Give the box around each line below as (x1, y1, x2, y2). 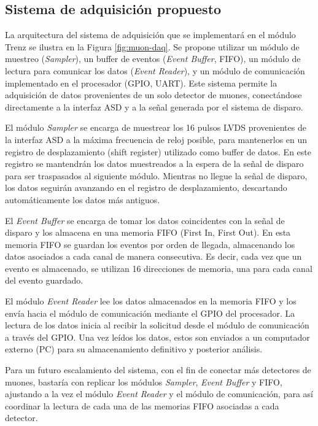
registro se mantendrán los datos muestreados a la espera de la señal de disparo (5, 157, 304, 170)
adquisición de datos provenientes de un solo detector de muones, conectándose (5, 88, 302, 101)
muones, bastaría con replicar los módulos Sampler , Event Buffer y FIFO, (5, 375, 282, 388)
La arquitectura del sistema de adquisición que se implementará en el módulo (5, 28, 296, 41)
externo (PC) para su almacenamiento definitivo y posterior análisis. (5, 343, 263, 355)
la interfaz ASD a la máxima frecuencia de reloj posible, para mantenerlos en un (5, 133, 308, 145)
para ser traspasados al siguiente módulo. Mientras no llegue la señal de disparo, (5, 169, 308, 182)
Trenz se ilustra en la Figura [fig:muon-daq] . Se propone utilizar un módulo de (5, 40, 300, 53)
